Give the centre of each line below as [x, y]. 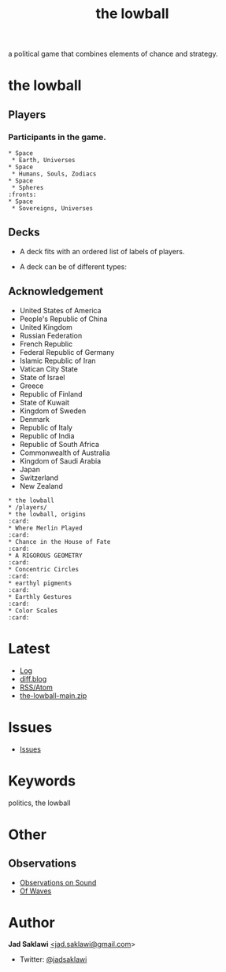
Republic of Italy [46, 427]
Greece [31, 386]
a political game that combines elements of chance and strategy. [113, 54]
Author [31, 922]
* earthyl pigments [40, 583]
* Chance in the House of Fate [59, 541]
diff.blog [33, 678]
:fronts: [22, 195]
